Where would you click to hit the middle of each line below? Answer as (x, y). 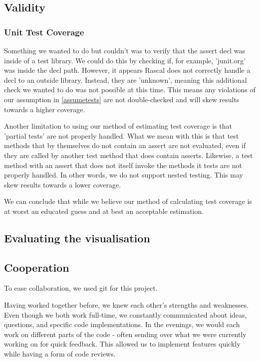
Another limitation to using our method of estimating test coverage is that (118, 126)
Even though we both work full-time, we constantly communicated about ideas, (126, 314)
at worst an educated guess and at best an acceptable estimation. (104, 211)
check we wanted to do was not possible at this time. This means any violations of (130, 90)
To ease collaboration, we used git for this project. (81, 288)
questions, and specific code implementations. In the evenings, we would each (122, 324)
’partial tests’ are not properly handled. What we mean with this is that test (122, 135)
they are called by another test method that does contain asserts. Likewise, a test (129, 155)
